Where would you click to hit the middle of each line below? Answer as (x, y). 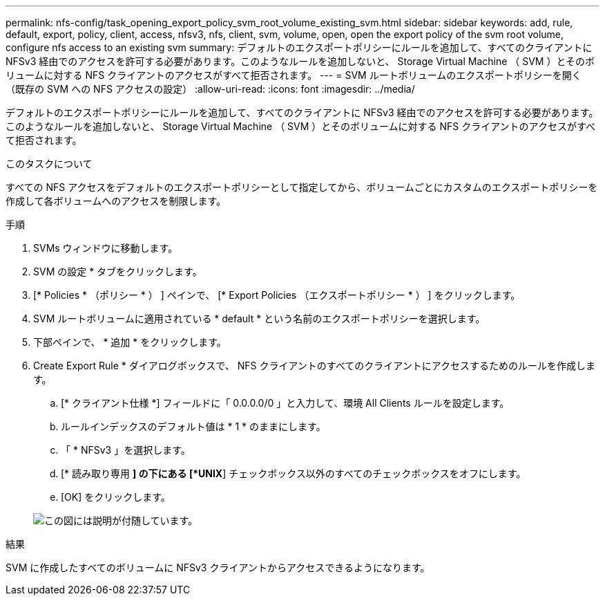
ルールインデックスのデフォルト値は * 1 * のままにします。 (193, 426)
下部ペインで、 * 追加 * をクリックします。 (130, 342)
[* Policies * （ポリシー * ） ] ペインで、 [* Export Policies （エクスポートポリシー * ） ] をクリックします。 (277, 295)
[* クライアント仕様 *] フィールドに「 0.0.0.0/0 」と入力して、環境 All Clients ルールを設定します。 (285, 403)
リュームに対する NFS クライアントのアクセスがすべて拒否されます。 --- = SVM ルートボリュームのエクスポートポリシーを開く (294, 75)
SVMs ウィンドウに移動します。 (106, 248)
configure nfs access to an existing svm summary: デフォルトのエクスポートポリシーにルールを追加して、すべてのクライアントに (299, 47)
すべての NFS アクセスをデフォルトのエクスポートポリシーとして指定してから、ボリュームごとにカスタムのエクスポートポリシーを (302, 187)
